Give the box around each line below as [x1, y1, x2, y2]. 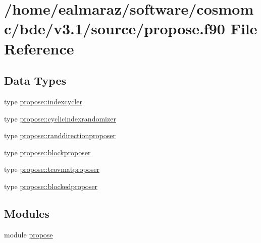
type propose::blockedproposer [4, 180, 98, 191]
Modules [4, 205, 49, 221]
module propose [4, 229, 53, 239]
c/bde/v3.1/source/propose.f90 [4, 18, 225, 39]
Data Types [4, 73, 66, 88]
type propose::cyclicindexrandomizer [4, 113, 116, 124]
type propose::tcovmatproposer [4, 164, 99, 174]
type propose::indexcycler [4, 96, 82, 106]
